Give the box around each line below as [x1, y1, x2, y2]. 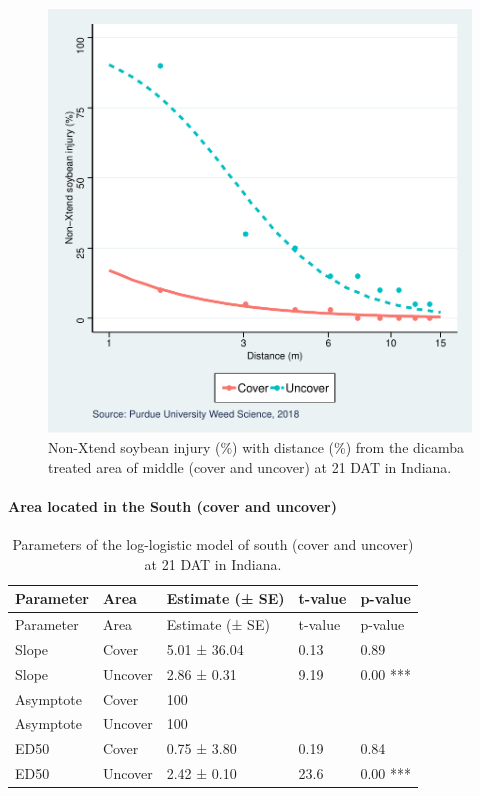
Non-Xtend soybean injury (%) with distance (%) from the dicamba [48, 437, 464, 457]
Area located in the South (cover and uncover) [8, 495, 337, 516]
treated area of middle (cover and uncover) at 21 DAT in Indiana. [48, 456, 452, 477]
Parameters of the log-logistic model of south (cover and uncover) [12, 533, 414, 554]
